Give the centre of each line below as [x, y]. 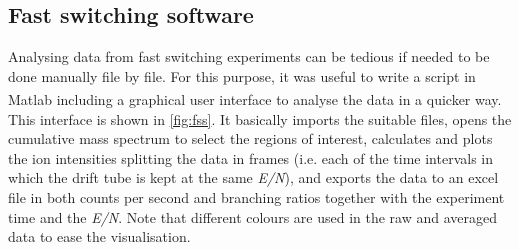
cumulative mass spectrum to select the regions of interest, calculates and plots [250, 138]
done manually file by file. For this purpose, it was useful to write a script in [242, 75]
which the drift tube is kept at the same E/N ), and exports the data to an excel [253, 177]
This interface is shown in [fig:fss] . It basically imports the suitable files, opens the [260, 118]
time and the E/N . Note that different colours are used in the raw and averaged [252, 216]
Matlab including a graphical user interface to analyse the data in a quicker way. [255, 99]
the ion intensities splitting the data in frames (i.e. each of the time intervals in [251, 157]
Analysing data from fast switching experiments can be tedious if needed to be [249, 56]
